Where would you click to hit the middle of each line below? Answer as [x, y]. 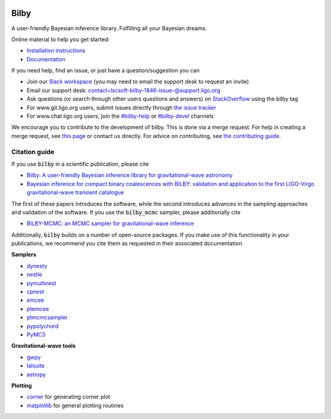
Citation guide [33, 152]
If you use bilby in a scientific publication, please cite [80, 164]
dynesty [37, 266]
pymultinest [41, 283]
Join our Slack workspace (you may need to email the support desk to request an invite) [138, 82]
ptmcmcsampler [47, 317]
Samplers [24, 255]
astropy [36, 374]
